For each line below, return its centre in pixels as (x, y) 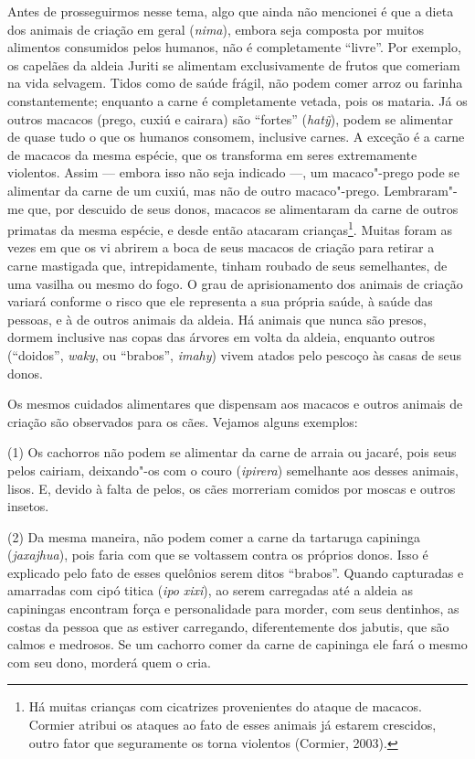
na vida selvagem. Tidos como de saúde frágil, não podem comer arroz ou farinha (235, 83)
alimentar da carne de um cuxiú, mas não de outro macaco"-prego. (194, 190)
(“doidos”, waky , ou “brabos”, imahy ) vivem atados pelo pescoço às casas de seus (234, 354)
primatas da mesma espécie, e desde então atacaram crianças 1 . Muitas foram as (230, 228)
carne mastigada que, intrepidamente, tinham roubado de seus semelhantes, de (227, 265)
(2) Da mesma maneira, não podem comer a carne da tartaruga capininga (214, 536)
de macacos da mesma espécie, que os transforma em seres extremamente (212, 154)
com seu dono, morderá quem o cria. (110, 662)
